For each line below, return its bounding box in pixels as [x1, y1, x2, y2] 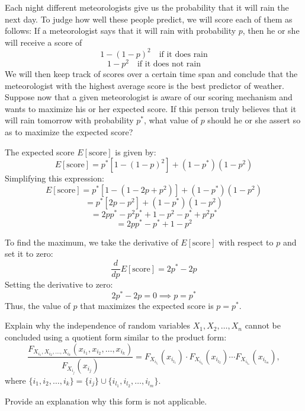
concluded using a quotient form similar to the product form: [5, 330, 227, 343]
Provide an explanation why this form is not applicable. [5, 394, 207, 407]
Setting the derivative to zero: [5, 278, 113, 291]
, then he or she [242, 24, 300, 37]
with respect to [219, 235, 274, 248]
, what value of [143, 114, 198, 126]
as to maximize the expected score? [5, 125, 133, 138]
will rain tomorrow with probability [5, 114, 134, 126]
